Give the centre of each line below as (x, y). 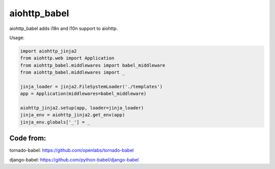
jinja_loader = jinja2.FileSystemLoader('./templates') (91, 87)
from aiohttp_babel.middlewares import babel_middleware (93, 65)
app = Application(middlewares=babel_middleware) (83, 94)
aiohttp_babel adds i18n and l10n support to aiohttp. (64, 28)
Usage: (17, 38)
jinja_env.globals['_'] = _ (55, 122)
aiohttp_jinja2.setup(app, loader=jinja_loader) (82, 108)
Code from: (28, 138)
